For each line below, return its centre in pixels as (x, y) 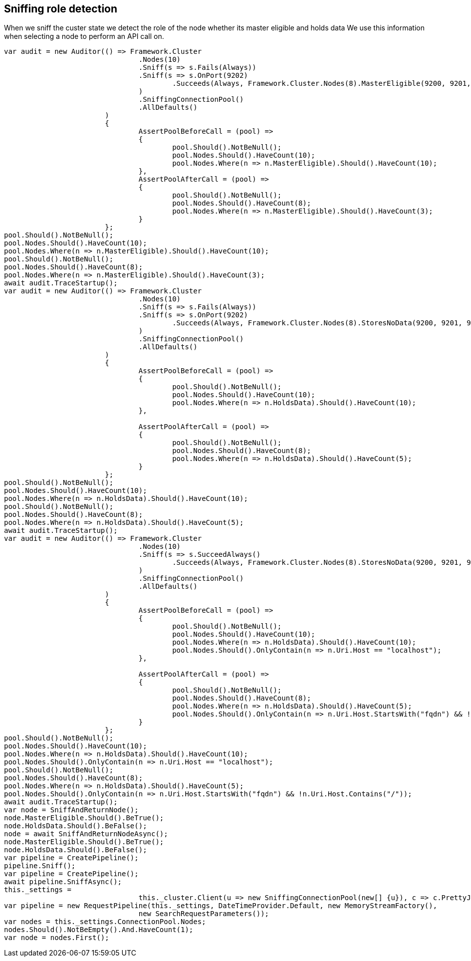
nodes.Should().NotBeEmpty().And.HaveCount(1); (99, 930)
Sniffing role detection (61, 9)
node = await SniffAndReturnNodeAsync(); (86, 834)
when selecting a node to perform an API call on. (84, 36)
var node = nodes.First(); (57, 938)
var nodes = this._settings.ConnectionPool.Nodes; (105, 922)
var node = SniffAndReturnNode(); (71, 810)
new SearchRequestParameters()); (204, 914)
